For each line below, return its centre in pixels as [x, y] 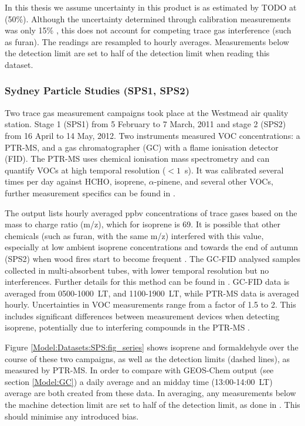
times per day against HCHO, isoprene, [76, 181]
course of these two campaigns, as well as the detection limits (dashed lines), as [147, 358]
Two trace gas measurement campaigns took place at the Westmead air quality [147, 112]
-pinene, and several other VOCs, [213, 181]
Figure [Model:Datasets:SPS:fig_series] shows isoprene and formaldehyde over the [152, 347]
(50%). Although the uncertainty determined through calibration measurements [148, 18]
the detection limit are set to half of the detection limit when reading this [137, 53]
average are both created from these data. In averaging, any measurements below [150, 393]
